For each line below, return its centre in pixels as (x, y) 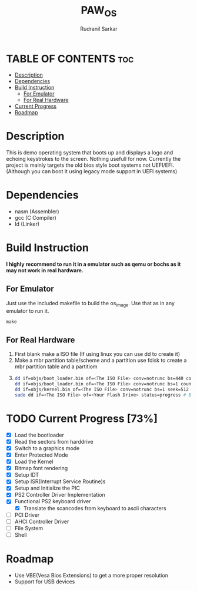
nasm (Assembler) (37, 212)
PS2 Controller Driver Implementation (60, 495)
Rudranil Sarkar (99, 29)
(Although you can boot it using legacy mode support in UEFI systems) (92, 171)
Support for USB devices (45, 582)
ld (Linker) (27, 224)
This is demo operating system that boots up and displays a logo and (90, 153)
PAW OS (99, 11)
